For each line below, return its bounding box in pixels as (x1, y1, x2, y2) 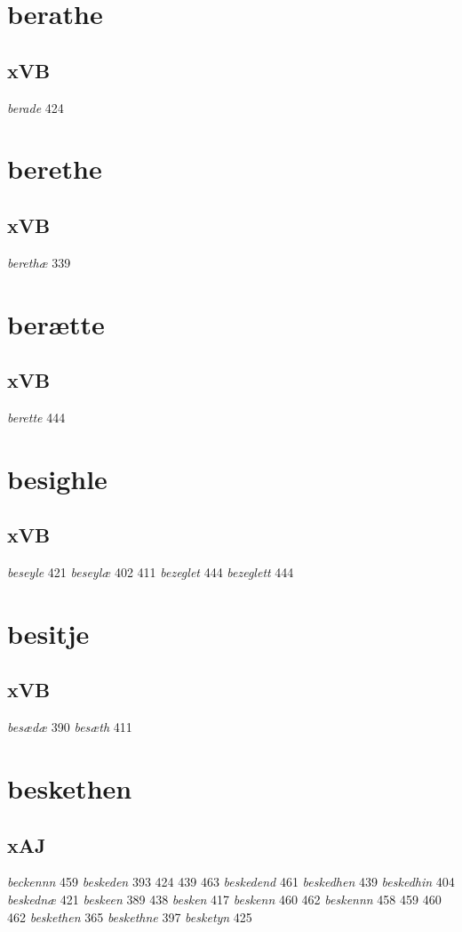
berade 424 (7, 98, 64, 116)
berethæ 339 (7, 253, 71, 271)
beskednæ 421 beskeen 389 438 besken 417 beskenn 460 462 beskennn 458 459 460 (7, 890, 442, 909)
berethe (7, 150, 102, 187)
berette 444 (7, 407, 66, 426)
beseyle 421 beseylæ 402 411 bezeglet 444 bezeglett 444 (7, 563, 294, 582)
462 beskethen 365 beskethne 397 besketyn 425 (7, 907, 252, 926)
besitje (7, 615, 90, 651)
